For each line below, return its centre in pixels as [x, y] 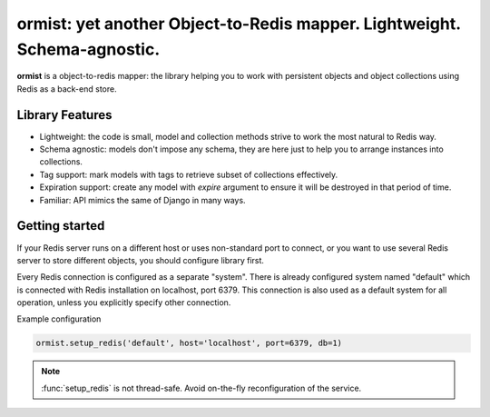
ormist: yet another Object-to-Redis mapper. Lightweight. [239, 24]
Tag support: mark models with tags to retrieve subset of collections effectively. [189, 174]
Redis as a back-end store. [67, 89]
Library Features [64, 115]
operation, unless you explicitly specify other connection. [124, 303]
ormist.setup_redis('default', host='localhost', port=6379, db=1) [189, 343]
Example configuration [59, 319]
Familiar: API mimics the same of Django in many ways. [142, 200]
